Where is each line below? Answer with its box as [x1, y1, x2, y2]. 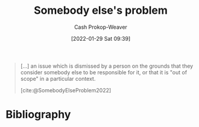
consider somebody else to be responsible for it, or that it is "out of [20, 68, 188, 75]
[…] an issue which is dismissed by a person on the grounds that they [20, 62, 194, 69]
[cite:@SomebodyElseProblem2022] [20, 86, 112, 93]
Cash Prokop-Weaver [74, 23, 128, 31]
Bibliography [5, 108, 71, 122]
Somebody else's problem [33, 4, 168, 17]
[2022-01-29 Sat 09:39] [71, 35, 131, 42]
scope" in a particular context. [20, 75, 96, 82]
